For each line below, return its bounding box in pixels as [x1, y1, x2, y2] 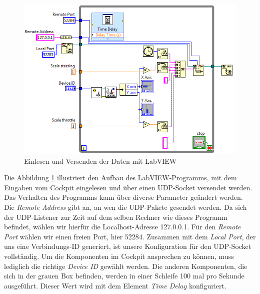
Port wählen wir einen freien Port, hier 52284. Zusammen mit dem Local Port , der [4, 231, 256, 241]
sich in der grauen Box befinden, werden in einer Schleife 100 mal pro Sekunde [4, 270, 244, 281]
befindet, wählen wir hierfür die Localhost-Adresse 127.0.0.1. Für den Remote [4, 221, 241, 232]
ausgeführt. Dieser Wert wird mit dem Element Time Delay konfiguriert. [4, 280, 226, 290]
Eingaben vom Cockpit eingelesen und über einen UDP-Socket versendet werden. [4, 182, 252, 192]
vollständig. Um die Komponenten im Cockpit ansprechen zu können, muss [4, 250, 234, 261]
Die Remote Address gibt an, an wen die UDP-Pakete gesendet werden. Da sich [4, 201, 247, 212]
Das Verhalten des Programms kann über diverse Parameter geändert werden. [4, 192, 243, 202]
